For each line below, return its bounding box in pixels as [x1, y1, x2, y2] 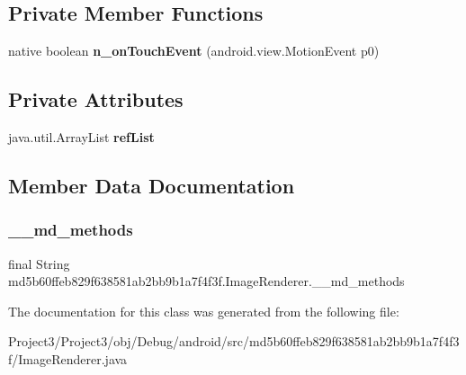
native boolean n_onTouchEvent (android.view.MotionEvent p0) [8, 41, 380, 60]
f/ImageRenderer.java [8, 349, 128, 368]
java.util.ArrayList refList [8, 128, 155, 146]
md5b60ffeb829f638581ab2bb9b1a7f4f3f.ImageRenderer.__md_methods [8, 272, 405, 290]
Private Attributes [8, 85, 184, 113]
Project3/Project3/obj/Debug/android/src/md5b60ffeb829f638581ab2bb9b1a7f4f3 [8, 332, 460, 351]
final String [8, 254, 70, 272]
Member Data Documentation [8, 171, 295, 199]
